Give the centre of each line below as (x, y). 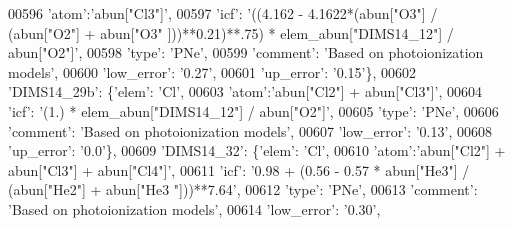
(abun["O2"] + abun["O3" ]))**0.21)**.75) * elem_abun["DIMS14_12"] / (231, 32)
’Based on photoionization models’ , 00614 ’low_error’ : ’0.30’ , (194, 208)
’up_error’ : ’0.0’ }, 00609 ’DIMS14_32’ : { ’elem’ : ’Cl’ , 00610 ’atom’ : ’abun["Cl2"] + (257, 150)
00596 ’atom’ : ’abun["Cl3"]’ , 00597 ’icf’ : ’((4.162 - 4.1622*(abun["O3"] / (223, 13)
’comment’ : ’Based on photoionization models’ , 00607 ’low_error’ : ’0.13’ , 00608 (250, 130)
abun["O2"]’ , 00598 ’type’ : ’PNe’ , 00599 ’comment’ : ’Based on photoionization (246, 52)
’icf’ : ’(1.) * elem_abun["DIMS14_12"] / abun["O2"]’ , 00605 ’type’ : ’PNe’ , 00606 (253, 110)
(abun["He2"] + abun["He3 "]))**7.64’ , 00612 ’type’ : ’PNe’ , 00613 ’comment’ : (243, 189)
